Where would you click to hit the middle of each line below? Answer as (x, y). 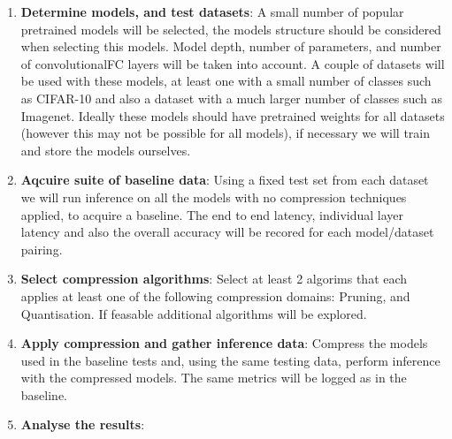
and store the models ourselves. (106, 150)
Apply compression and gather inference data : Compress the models (224, 343)
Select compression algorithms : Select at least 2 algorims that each (214, 279)
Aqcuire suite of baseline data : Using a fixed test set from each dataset (225, 180)
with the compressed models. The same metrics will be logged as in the (214, 378)
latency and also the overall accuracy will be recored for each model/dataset (227, 232)
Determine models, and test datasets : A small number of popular (212, 11)
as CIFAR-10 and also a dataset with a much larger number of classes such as (232, 98)
